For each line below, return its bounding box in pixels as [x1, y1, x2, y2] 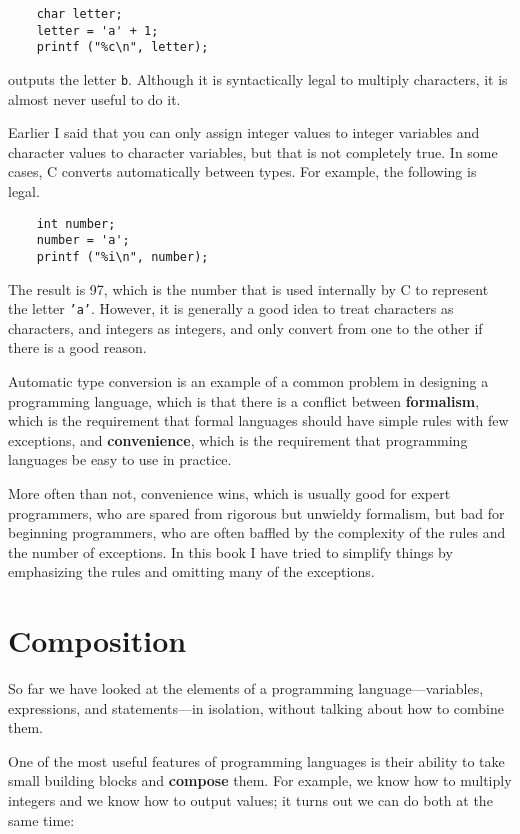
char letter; [36, 7, 123, 21]
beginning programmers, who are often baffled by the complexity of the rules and [8, 522, 506, 543]
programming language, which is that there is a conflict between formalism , [8, 390, 480, 411]
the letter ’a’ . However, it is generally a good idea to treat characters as [8, 298, 454, 319]
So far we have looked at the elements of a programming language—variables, [8, 678, 484, 699]
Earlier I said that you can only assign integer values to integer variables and [8, 122, 480, 143]
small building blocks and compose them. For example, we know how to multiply [8, 770, 512, 791]
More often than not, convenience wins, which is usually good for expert [8, 482, 451, 503]
